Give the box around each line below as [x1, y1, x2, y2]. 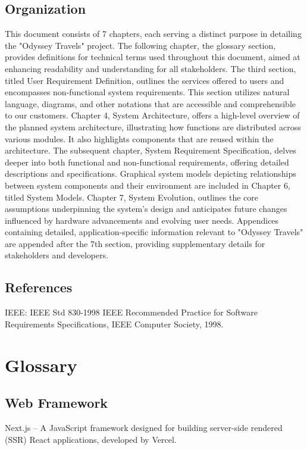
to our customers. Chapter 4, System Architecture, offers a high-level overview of [5, 109, 300, 121]
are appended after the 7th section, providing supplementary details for [5, 237, 265, 249]
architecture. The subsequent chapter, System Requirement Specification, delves [5, 144, 296, 157]
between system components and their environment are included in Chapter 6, [5, 179, 290, 191]
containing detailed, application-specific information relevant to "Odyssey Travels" [5, 226, 303, 238]
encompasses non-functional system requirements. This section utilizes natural [5, 86, 290, 98]
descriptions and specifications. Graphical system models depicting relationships [5, 167, 296, 180]
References [5, 278, 73, 296]
